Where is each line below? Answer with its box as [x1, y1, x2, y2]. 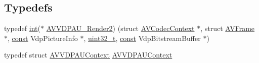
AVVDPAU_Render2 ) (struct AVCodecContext [46, 23, 195, 33]
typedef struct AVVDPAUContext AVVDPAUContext [4, 49, 172, 60]
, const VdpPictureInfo [8, 32, 78, 43]
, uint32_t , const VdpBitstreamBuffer [83, 32, 201, 43]
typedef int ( [4, 23, 40, 33]
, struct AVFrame [200, 23, 255, 33]
